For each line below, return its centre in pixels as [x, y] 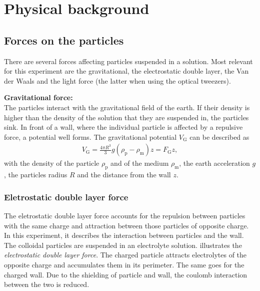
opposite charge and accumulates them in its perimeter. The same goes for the [124, 264]
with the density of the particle [52, 163]
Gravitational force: [38, 97]
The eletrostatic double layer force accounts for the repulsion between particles [125, 215]
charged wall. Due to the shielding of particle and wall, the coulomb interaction [126, 274]
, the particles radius [36, 175]
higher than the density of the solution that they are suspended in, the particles [126, 117]
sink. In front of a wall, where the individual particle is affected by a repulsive [123, 127]
